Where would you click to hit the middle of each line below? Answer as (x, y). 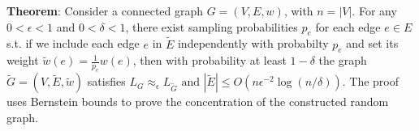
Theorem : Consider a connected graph (105, 11)
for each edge (348, 26)
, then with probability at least (209, 60)
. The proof (371, 81)
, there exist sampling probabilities (212, 26)
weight (23, 60)
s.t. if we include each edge (73, 43)
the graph (343, 60)
